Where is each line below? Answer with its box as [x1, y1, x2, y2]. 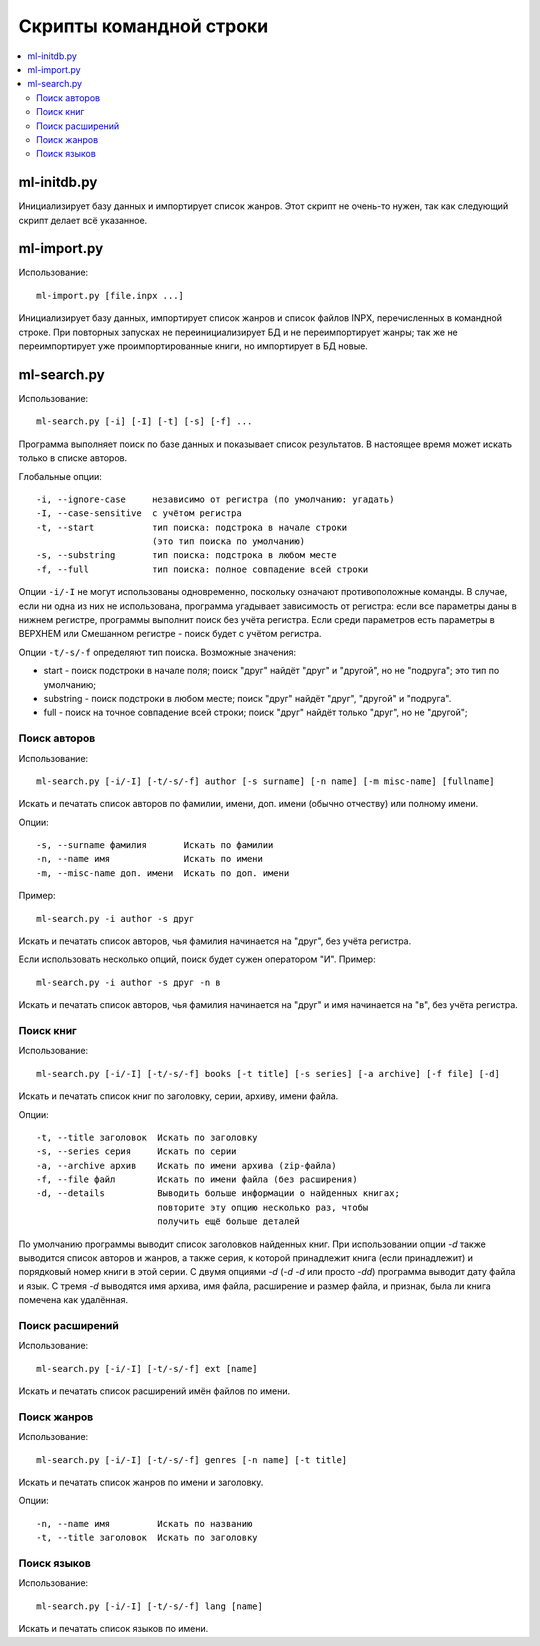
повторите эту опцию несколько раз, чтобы [156, 1201, 369, 1213]
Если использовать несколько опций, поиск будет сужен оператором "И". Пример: [18, 953, 376, 965]
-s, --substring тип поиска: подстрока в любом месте [36, 550, 337, 561]
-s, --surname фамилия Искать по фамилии [36, 840, 274, 851]
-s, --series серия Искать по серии [36, 1146, 237, 1157]
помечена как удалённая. [18, 1294, 129, 1306]
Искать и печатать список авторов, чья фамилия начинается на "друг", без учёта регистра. [18, 935, 412, 947]
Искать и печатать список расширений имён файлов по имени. [18, 1385, 290, 1397]
